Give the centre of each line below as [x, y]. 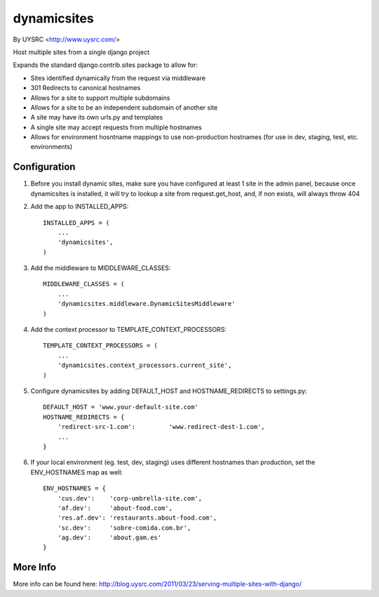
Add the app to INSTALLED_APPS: [80, 207]
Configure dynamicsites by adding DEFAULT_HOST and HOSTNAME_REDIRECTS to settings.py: [169, 391]
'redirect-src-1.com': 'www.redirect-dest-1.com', [161, 427]
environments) [52, 147]
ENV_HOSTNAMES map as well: [77, 472]
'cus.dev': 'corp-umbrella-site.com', [130, 498]
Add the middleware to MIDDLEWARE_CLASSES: [101, 268]
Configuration [44, 167]
